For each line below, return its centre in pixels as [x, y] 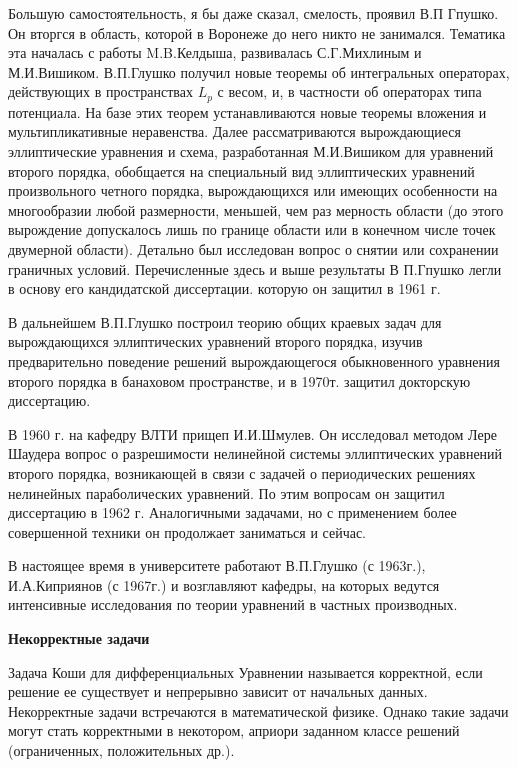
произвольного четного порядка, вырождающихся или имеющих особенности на [253, 190]
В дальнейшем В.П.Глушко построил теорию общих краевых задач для [225, 321]
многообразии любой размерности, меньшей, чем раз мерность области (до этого [256, 209]
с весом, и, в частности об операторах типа [349, 91]
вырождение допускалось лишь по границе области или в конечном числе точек [252, 229]
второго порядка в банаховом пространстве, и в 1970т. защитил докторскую [239, 380]
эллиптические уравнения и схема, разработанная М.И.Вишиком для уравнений [251, 151]
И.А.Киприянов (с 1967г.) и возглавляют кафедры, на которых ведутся [224, 584]
